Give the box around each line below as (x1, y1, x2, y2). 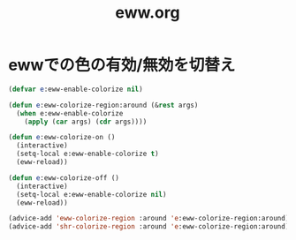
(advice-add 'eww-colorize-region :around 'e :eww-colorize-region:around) (8, 214, 290, 223)
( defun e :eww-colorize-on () (8, 133, 116, 142)
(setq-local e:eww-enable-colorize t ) (16, 149, 160, 159)
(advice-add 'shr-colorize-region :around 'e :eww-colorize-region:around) (8, 222, 290, 231)
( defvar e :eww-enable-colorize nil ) (8, 85, 143, 94)
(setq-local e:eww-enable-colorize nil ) (16, 190, 167, 199)
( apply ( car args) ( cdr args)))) (24, 117, 148, 126)
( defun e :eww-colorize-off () (8, 173, 120, 183)
